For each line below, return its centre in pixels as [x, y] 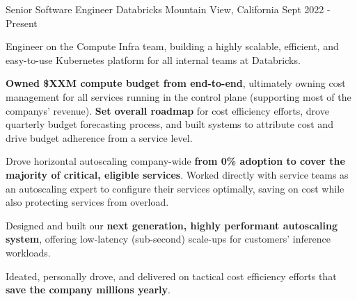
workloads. [28, 252]
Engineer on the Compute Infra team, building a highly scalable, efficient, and [172, 46]
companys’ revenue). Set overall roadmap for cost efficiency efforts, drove [167, 110]
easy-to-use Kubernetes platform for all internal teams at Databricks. [153, 59]
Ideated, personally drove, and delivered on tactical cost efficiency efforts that [171, 276]
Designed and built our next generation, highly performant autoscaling [172, 225]
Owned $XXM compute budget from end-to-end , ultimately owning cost [176, 83]
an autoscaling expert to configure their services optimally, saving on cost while [175, 188]
